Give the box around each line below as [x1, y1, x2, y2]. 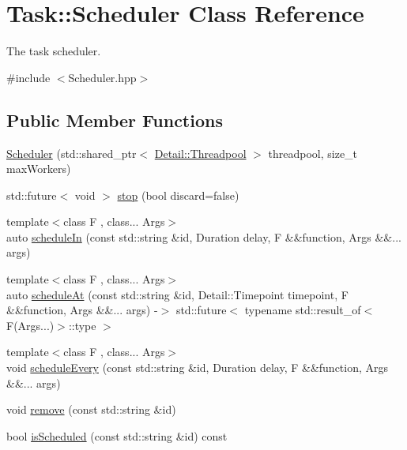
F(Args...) [6, 317, 55, 333]
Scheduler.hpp [68, 69, 137, 85]
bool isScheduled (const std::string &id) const [6, 427, 228, 444]
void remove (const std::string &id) [6, 401, 176, 418]
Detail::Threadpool [154, 144, 247, 161]
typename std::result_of [244, 302, 361, 318]
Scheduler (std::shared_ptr [6, 144, 137, 161]
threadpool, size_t [268, 144, 358, 161]
